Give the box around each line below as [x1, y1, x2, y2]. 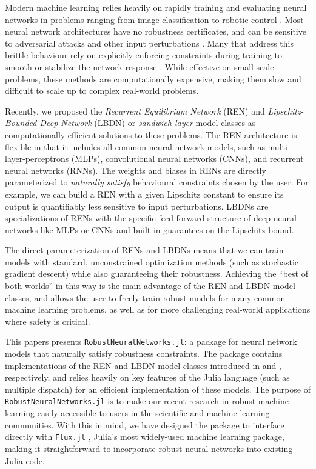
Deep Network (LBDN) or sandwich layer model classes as [39, 116, 256, 129]
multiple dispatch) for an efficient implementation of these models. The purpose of [5, 382, 311, 395]
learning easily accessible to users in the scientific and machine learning [5, 407, 270, 419]
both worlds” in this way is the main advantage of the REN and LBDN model [5, 279, 295, 292]
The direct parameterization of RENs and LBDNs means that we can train [5, 244, 284, 256]
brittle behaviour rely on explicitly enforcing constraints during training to [5, 48, 283, 61]
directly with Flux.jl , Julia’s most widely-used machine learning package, [5, 430, 284, 443]
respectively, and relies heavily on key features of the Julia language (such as [5, 371, 290, 384]
